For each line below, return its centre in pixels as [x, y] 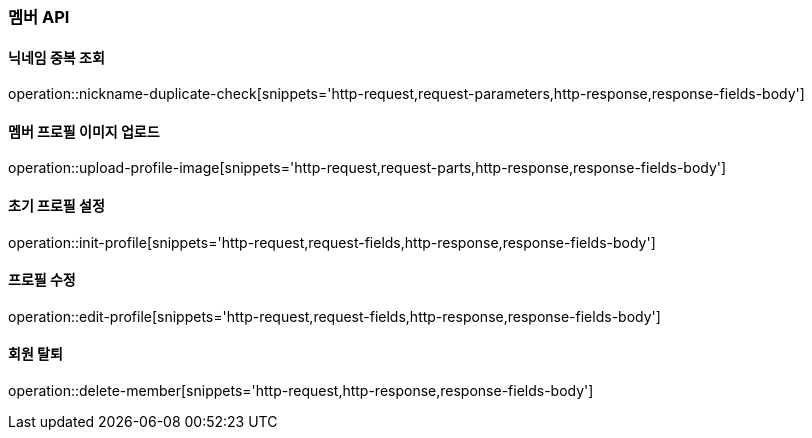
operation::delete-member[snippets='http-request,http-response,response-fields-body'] [301, 391]
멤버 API [39, 17]
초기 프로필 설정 [56, 206]
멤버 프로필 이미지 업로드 [84, 131]
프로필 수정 [42, 280]
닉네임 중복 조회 [56, 57]
